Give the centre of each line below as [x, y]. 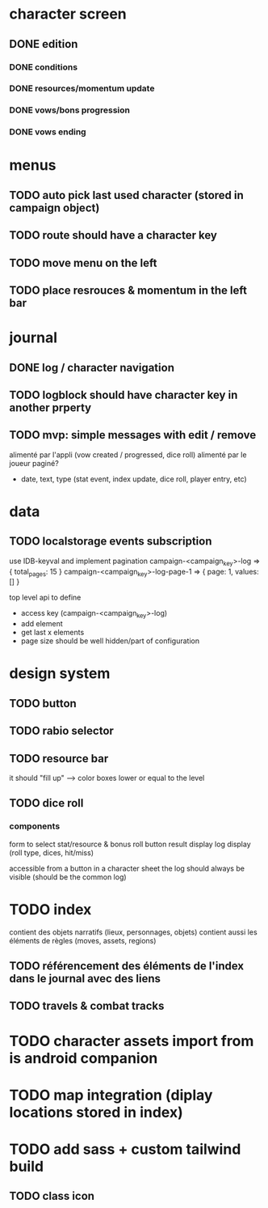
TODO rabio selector [61, 731]
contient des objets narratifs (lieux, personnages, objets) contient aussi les [133, 932]
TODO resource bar [59, 759]
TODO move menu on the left [83, 263]
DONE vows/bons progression [69, 110]
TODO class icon [52, 1196]
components [35, 826]
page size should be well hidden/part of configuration [110, 641]
